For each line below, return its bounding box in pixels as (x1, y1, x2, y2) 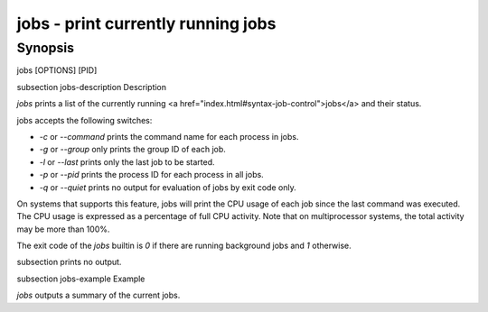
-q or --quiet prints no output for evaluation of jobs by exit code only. (39, 181, 297, 193)
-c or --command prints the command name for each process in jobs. (39, 131, 299, 142)
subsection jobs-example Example (16, 273, 145, 284)
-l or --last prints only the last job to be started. (39, 156, 216, 167)
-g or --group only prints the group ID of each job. (39, 144, 226, 155)
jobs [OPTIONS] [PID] (16, 65, 98, 76)
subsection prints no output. (16, 257, 122, 268)
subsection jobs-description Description (16, 81, 167, 92)
